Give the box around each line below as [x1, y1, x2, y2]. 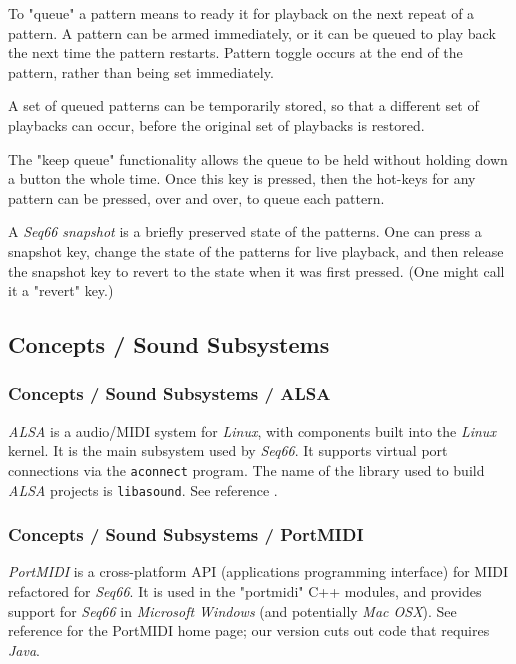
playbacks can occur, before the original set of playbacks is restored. [8, 114, 425, 135]
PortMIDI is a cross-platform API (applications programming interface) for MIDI [8, 561, 508, 582]
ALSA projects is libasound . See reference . [8, 479, 278, 500]
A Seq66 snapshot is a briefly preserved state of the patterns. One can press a [8, 221, 482, 242]
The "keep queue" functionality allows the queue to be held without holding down [8, 148, 508, 169]
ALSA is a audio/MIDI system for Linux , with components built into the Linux [8, 420, 496, 441]
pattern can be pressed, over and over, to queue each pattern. [8, 187, 385, 208]
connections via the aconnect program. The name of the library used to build [8, 459, 485, 480]
